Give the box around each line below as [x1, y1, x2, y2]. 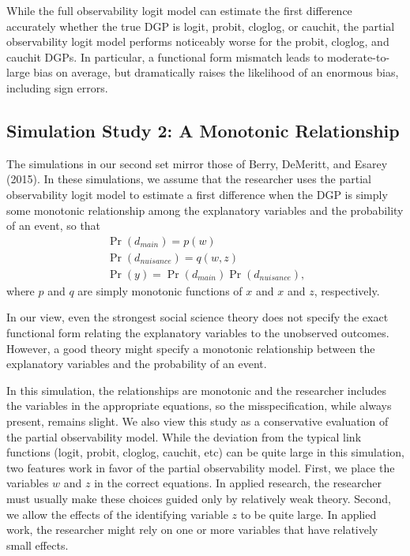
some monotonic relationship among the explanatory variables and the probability [6, 201, 404, 218]
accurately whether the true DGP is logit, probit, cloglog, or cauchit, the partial [6, 17, 395, 34]
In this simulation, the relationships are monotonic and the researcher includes [6, 381, 386, 398]
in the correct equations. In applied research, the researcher [94, 475, 382, 491]
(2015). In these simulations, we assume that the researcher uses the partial [6, 171, 371, 187]
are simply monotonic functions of [77, 282, 243, 299]
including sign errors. [6, 79, 108, 96]
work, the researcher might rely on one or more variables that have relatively [6, 521, 378, 538]
